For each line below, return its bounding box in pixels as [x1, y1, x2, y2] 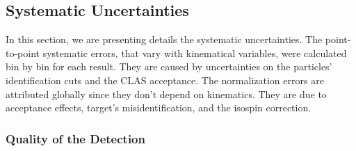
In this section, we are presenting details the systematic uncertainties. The [6, 32, 323, 47]
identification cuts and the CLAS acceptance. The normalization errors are [6, 72, 324, 87]
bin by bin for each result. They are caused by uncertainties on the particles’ [6, 59, 332, 74]
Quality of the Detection [6, 129, 145, 147]
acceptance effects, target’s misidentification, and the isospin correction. [6, 100, 311, 115]
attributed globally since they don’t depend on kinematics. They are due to [6, 86, 327, 101]
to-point [6, 45, 40, 60]
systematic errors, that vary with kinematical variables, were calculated [42, 45, 347, 60]
